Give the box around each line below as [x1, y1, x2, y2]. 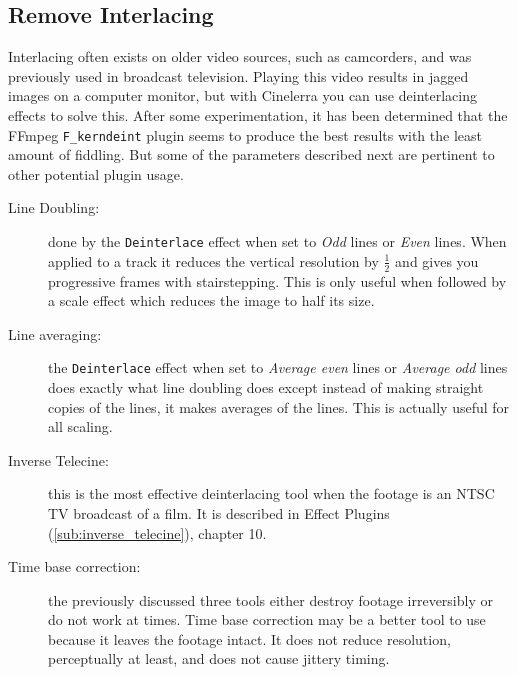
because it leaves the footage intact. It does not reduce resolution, [48, 628, 451, 649]
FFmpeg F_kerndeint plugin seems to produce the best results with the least [8, 124, 482, 145]
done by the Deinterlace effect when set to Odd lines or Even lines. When [48, 231, 507, 252]
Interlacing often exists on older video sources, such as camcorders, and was [8, 46, 472, 67]
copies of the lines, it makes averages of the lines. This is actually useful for [48, 396, 510, 417]
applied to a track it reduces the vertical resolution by [48, 250, 379, 271]
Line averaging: [8, 323, 102, 344]
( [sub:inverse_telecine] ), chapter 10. [48, 522, 267, 543]
